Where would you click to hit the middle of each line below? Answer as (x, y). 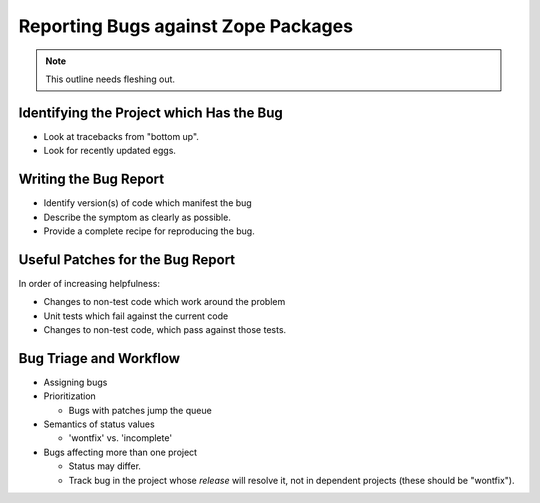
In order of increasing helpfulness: (89, 283)
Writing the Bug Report (91, 179)
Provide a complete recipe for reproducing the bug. (149, 231)
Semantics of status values (99, 424)
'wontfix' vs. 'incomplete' (120, 438)
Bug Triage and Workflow (99, 358)
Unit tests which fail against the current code (136, 316)
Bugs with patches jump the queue (140, 410)
